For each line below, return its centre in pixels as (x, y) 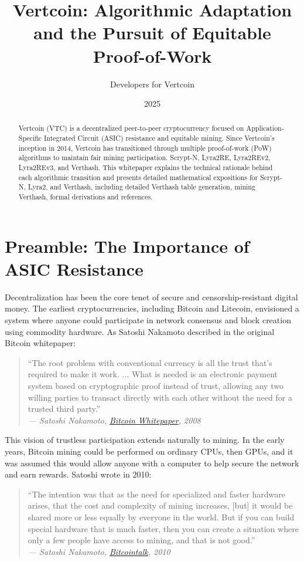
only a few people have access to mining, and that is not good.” (141, 540)
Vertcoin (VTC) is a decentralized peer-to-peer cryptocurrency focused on (131, 128)
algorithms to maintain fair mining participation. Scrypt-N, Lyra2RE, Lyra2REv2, (144, 158)
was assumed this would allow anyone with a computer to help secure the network (152, 463)
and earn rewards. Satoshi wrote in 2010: (78, 474)
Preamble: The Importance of (127, 246)
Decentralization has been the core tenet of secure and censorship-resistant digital (151, 297)
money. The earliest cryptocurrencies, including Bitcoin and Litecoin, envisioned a (152, 308)
